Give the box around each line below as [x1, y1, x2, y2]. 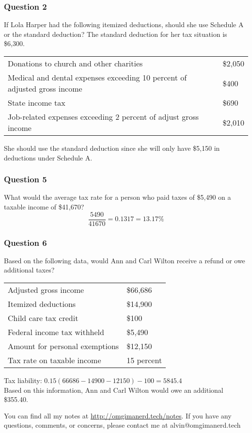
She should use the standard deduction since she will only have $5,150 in [4, 143, 220, 153]
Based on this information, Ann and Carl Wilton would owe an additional [4, 385, 223, 395]
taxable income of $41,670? [4, 202, 84, 211]
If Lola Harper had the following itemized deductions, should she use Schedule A [4, 19, 244, 30]
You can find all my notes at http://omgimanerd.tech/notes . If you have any [4, 410, 232, 420]
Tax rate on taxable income [8, 354, 101, 366]
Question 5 [4, 173, 47, 185]
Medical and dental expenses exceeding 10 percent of [8, 72, 187, 83]
